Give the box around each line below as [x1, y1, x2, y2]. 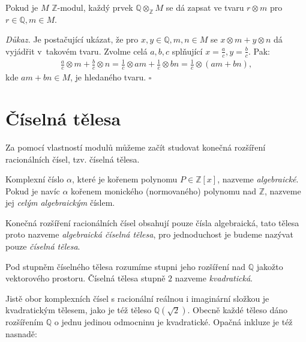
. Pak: [248, 44, 270, 57]
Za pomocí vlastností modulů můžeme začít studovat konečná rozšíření [5, 140, 266, 153]
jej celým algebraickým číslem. [5, 196, 115, 209]
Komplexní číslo [5, 173, 64, 185]
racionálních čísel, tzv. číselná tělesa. [5, 152, 140, 165]
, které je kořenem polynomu [71, 173, 178, 185]
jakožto [256, 260, 283, 272]
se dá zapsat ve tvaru [166, 1, 244, 13]
